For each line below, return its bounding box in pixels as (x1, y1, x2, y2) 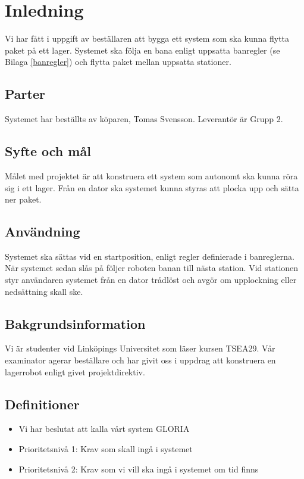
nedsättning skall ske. (5, 285, 83, 297)
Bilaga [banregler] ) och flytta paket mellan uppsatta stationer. (5, 55, 231, 68)
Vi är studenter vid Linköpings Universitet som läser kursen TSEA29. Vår (5, 342, 275, 354)
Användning (5, 222, 80, 241)
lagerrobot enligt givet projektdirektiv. (5, 365, 145, 378)
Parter (5, 85, 45, 103)
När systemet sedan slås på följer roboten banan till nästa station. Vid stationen (5, 262, 299, 274)
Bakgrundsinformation (5, 314, 146, 332)
